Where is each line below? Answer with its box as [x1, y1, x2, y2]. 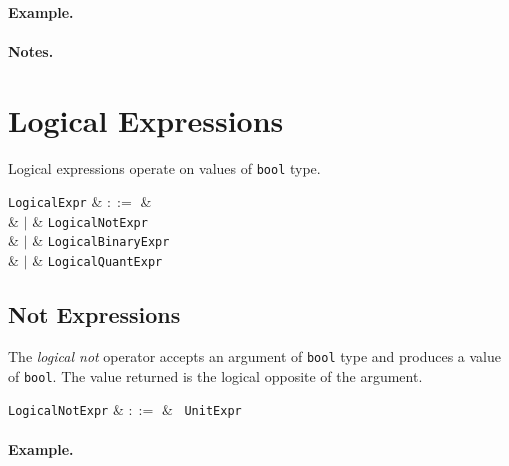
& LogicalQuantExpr [32, 250, 163, 271]
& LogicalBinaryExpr [32, 230, 170, 251]
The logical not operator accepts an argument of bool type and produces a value [8, 345, 501, 366]
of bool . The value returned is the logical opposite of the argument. [8, 365, 423, 386]
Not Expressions [8, 299, 181, 330]
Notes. [8, 40, 54, 61]
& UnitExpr [161, 399, 242, 420]
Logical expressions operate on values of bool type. [8, 157, 321, 178]
